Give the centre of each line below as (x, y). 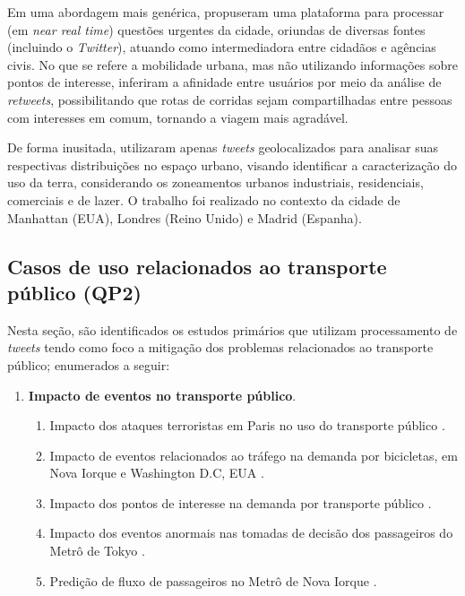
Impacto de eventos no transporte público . (162, 395)
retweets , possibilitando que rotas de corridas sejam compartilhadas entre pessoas (230, 99)
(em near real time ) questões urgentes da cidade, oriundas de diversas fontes (216, 29)
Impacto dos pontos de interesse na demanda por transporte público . (241, 502)
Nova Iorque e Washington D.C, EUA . (157, 473)
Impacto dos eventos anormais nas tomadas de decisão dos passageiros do (251, 533)
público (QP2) (75, 292)
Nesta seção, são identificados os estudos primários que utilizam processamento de (232, 329)
